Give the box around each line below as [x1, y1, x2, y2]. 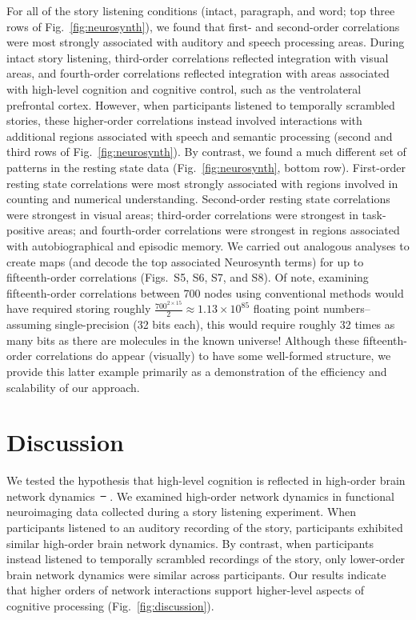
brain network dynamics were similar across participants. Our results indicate [6, 566, 386, 582]
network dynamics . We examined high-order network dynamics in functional [6, 487, 394, 504]
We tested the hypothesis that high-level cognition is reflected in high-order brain [6, 472, 406, 489]
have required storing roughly [6, 300, 151, 317]
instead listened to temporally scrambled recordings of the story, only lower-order [6, 550, 406, 567]
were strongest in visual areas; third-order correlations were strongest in [6, 206, 358, 222]
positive [6, 222, 45, 238]
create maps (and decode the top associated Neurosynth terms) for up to [6, 253, 364, 270]
